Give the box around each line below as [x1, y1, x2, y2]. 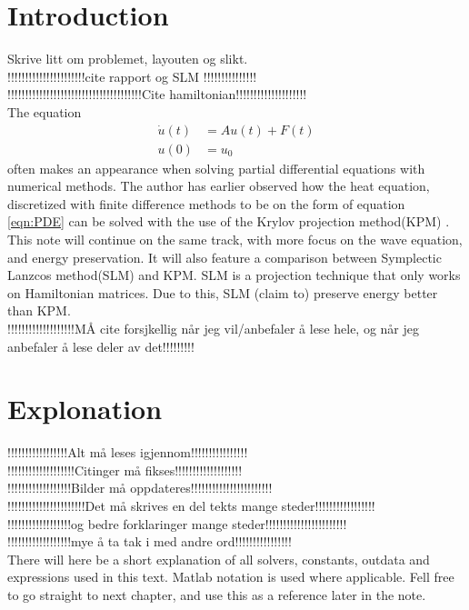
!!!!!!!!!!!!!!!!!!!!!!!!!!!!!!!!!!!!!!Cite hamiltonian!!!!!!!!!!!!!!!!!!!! [7, 85, 307, 104]
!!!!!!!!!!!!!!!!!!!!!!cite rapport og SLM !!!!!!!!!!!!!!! [7, 66, 257, 85]
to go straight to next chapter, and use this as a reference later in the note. [7, 585, 426, 604]
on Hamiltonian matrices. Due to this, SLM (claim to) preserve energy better [7, 283, 438, 302]
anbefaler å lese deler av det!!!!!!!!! [7, 336, 195, 355]
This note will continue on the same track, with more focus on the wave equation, [7, 229, 463, 248]
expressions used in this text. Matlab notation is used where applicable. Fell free [7, 567, 454, 586]
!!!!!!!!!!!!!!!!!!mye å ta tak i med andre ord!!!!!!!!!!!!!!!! [7, 532, 292, 551]
